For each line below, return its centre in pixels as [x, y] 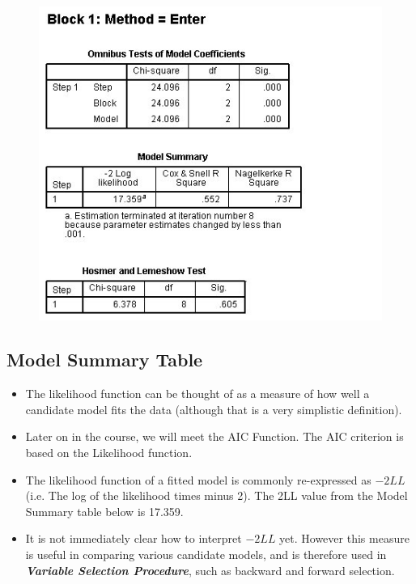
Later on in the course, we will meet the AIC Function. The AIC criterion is [214, 436]
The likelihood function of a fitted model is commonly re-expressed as [198, 479]
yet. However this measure [344, 538]
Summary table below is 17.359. [104, 511]
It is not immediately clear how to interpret [134, 538]
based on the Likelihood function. [109, 452]
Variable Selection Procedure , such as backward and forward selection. [210, 570]
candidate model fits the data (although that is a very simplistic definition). [214, 409]
